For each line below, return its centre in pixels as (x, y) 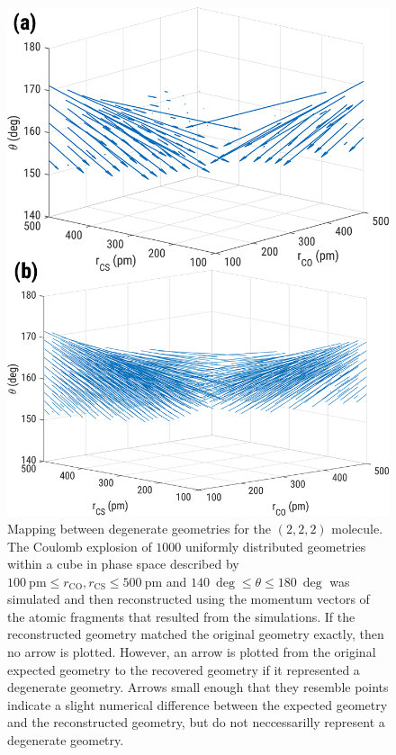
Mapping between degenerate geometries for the (139, 528)
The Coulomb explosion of (80, 546)
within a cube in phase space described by (123, 564)
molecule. (357, 528)
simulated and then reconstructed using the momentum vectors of (189, 599)
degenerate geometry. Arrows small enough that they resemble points (198, 687)
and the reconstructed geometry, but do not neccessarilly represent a (196, 722)
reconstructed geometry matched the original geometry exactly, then (196, 634)
